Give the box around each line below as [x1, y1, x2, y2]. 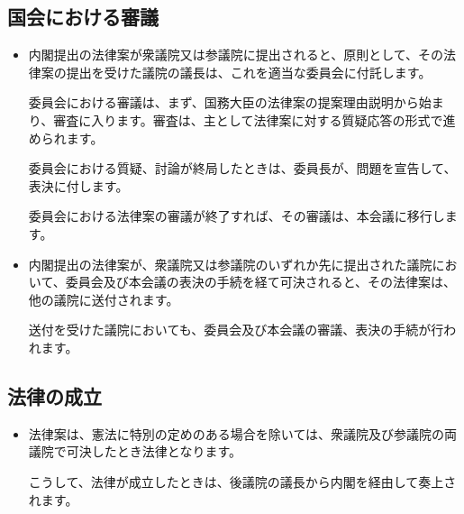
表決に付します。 [28, 176, 129, 195]
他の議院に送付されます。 [28, 289, 179, 308]
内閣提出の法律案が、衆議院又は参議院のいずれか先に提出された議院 [28, 254, 432, 273]
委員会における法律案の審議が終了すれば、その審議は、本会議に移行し [28, 207, 445, 225]
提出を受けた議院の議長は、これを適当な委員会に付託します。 [66, 62, 432, 81]
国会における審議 [7, 3, 159, 31]
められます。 [28, 128, 104, 147]
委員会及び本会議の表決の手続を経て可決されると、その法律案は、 [65, 272, 457, 291]
